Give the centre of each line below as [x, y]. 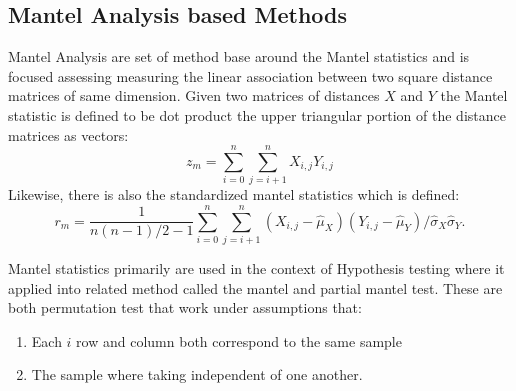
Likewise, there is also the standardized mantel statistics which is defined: [234, 194]
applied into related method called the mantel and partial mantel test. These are [255, 287]
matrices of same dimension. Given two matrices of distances [194, 95]
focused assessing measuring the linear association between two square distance [250, 75]
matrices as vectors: [68, 134]
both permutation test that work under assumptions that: [185, 307]
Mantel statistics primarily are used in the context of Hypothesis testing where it [256, 268]
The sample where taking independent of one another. [197, 374]
